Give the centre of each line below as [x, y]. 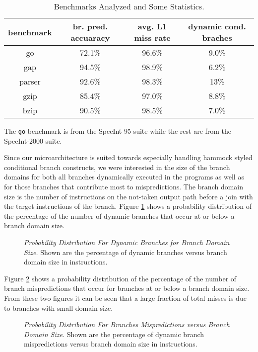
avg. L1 [152, 26]
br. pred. [90, 26]
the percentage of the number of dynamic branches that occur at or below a [119, 216]
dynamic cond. [217, 26]
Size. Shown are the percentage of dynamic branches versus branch [126, 252]
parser [30, 81]
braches [217, 38]
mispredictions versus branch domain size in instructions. [111, 344]
